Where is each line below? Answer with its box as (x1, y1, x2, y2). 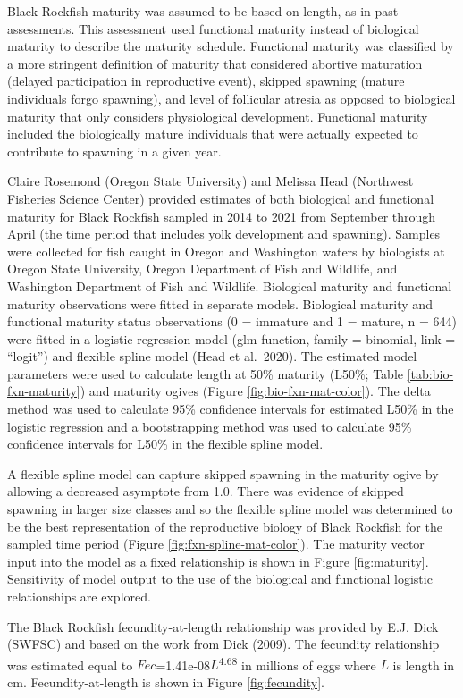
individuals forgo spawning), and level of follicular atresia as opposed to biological (7, 88, 456, 107)
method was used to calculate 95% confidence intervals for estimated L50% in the (7, 399, 454, 418)
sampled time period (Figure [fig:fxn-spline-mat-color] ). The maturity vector (7, 534, 425, 553)
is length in (392, 655, 455, 674)
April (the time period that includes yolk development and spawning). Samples (7, 224, 441, 243)
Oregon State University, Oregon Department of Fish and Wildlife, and (7, 259, 398, 278)
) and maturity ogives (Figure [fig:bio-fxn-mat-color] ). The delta (80, 382, 431, 400)
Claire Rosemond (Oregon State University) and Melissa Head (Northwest (7, 172, 414, 190)
